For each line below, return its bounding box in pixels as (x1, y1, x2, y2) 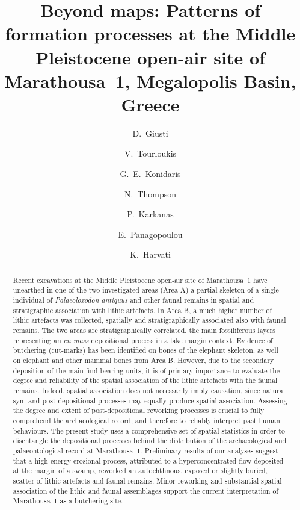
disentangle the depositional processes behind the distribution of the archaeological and (13, 435, 287, 446)
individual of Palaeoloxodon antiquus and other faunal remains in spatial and (13, 295, 254, 305)
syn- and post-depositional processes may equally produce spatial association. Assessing (13, 395, 287, 405)
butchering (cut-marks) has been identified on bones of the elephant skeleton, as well (13, 345, 278, 355)
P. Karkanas (127, 208, 174, 220)
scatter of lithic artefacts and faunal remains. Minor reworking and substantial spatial (13, 475, 282, 485)
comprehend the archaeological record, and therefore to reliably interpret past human (13, 415, 280, 426)
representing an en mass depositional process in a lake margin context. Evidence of (13, 335, 273, 345)
